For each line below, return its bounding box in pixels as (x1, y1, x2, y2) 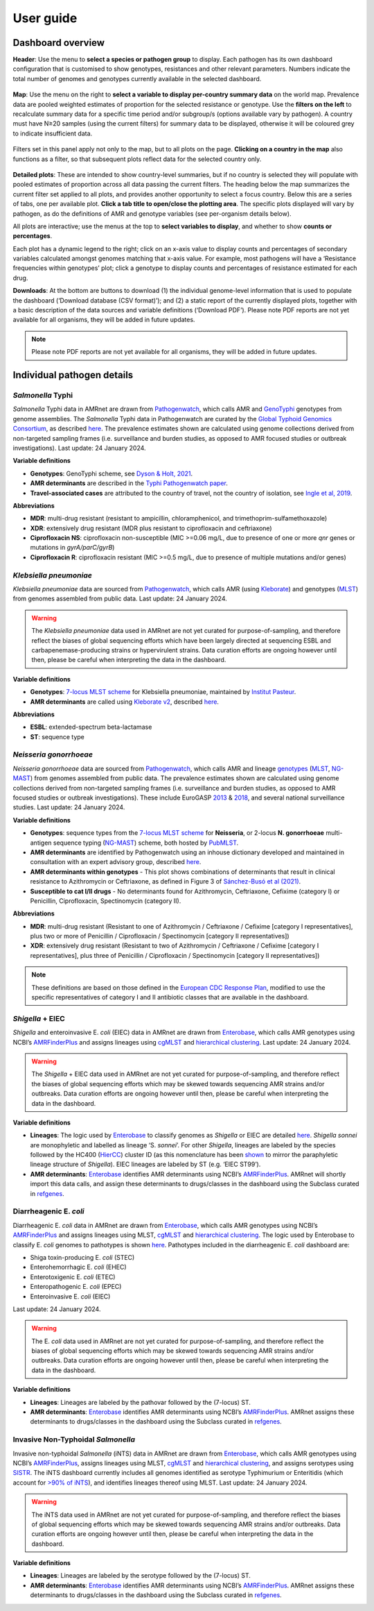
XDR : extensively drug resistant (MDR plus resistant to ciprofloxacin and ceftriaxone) (30, 524, 273, 532)
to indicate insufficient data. (12, 129, 93, 137)
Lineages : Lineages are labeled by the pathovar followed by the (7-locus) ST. (30, 1398, 251, 1406)
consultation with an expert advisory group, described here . (30, 858, 202, 866)
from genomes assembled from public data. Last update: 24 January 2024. (12, 594, 228, 603)
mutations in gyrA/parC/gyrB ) (30, 543, 115, 552)
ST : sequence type (30, 732, 84, 741)
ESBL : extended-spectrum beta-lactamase (30, 723, 152, 732)
